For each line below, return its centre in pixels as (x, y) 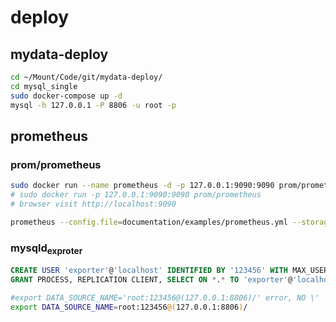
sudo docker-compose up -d (66, 96)
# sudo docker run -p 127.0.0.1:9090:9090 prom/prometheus (136, 195)
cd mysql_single (44, 86)
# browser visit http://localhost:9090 (93, 204)
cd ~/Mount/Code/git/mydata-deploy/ (86, 77)
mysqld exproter (46, 248)
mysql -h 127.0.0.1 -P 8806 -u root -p (93, 105)
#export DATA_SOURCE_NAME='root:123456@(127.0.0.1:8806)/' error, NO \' (165, 298)
